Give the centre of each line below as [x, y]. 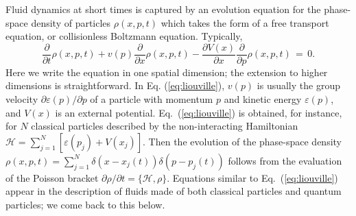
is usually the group [298, 85]
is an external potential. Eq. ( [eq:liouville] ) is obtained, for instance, [199, 112]
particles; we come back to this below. [85, 204]
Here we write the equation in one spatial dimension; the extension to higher [167, 72]
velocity [22, 99]
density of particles [71, 22]
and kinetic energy [263, 99]
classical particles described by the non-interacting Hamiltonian [165, 126]
